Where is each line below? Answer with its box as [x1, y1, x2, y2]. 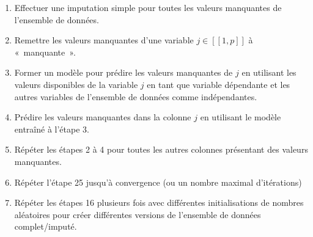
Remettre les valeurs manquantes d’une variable [14, 34, 194, 46]
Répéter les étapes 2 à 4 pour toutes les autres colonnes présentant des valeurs [14, 143, 308, 156]
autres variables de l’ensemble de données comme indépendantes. [14, 90, 257, 103]
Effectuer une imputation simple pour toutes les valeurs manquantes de [14, 1, 282, 13]
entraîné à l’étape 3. [14, 122, 89, 135]
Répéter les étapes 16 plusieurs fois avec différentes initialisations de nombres [14, 196, 304, 209]
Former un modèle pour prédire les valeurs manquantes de [14, 66, 233, 79]
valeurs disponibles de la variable [14, 78, 138, 90]
